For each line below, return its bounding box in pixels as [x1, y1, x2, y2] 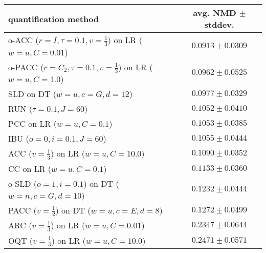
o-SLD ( [8, 177, 37, 189]
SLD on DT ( [8, 88, 57, 100]
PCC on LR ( [8, 118, 57, 130]
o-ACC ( [8, 34, 39, 46]
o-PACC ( [8, 61, 44, 73]
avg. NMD [193, 7, 236, 18]
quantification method [8, 12, 99, 25]
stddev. [204, 18, 234, 30]
